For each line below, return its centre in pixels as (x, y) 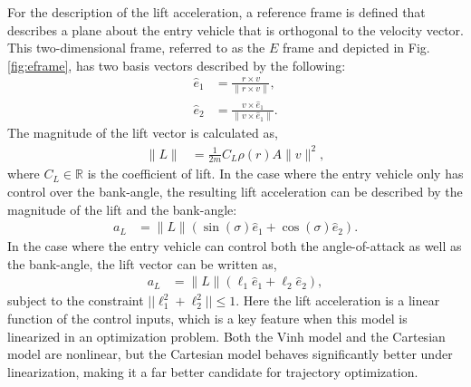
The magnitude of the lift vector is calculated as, (143, 133)
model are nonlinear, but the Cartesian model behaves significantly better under (230, 354)
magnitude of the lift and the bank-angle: (122, 209)
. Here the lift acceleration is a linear (338, 300)
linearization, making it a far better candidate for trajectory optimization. (213, 371)
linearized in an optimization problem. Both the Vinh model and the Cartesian (226, 336)
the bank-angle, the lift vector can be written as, (142, 263)
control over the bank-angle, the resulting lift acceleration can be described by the (235, 191)
